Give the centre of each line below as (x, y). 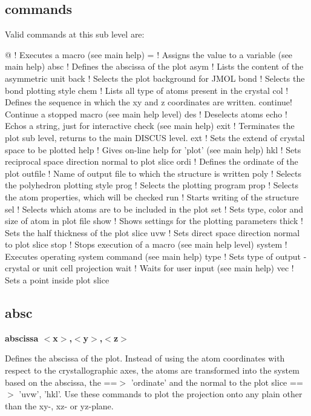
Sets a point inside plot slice (57, 280)
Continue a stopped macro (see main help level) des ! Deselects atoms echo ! (146, 114)
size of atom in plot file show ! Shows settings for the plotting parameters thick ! (154, 221)
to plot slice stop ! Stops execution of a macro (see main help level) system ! (146, 244)
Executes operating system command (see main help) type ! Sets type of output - (156, 256)
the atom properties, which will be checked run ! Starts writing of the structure (152, 196)
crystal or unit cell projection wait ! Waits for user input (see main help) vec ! (149, 268)
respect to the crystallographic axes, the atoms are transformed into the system (152, 370)
